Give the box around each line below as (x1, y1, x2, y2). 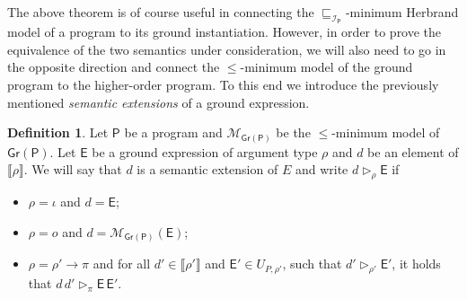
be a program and (124, 123, 223, 142)
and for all (93, 254, 151, 273)
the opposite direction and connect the (7, 57, 220, 76)
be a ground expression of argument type (92, 142, 318, 161)
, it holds (392, 254, 441, 273)
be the (276, 123, 311, 142)
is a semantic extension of (137, 160, 278, 179)
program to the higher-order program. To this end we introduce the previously (7, 75, 439, 93)
